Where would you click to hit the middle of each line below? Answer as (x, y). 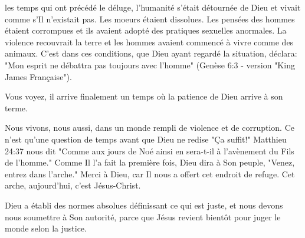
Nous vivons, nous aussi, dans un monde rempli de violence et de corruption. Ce (150, 128)
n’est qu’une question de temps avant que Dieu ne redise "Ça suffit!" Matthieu (146, 139)
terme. (16, 108)
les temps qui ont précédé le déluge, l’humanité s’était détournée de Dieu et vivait (153, 7)
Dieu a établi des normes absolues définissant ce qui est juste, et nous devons (144, 205)
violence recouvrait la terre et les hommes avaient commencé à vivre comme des (149, 42)
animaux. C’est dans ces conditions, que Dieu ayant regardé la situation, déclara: (151, 53)
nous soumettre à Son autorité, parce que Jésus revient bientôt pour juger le (143, 216)
